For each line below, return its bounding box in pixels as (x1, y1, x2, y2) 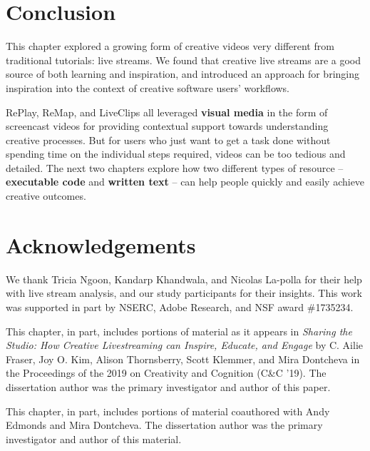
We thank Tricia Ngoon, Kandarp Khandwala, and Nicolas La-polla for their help (6, 271, 362, 286)
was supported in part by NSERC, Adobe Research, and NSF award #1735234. (6, 299, 354, 314)
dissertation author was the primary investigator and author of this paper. (6, 379, 331, 394)
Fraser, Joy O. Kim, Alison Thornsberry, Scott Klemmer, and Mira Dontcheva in (6, 351, 360, 366)
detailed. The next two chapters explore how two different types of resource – (6, 160, 344, 175)
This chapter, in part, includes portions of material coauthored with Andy (6, 403, 330, 418)
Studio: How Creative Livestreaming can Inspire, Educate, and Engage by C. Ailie (6, 338, 364, 353)
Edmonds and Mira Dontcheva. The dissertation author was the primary (6, 417, 323, 432)
